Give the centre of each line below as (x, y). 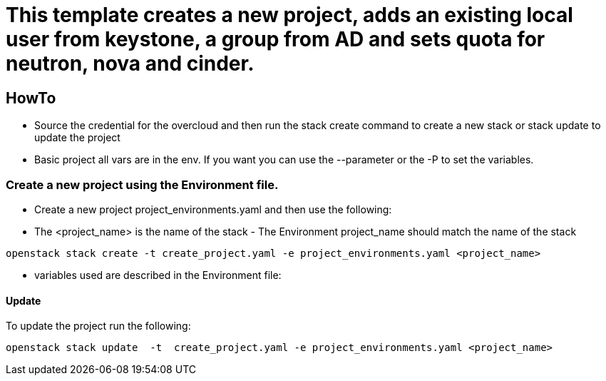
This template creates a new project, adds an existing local (289, 15)
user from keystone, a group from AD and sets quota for (276, 39)
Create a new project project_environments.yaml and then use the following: (213, 209)
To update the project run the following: (98, 326)
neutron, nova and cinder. (130, 63)
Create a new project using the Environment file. (142, 184)
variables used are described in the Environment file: (158, 275)
